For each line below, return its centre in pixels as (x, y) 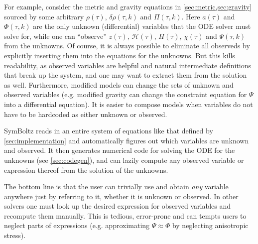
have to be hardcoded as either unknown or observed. (86, 114)
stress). (15, 235)
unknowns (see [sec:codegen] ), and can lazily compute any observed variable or (124, 160)
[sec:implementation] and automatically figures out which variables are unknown (127, 140)
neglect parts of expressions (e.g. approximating (77, 225)
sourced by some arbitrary (44, 16)
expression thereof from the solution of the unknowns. (86, 170)
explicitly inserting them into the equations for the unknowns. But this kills (120, 55)
